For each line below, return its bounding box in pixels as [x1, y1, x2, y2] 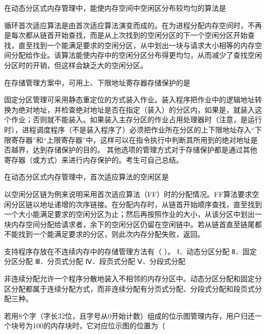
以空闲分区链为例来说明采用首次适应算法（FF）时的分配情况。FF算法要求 [4, 188, 252, 199]
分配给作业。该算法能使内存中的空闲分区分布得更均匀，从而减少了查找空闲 [11, 50, 262, 60]
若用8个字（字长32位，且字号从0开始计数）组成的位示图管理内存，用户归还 [4, 310, 255, 321]
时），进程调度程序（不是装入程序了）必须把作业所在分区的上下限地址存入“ [4, 124, 255, 135]
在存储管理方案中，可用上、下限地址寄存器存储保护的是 [4, 77, 190, 87]
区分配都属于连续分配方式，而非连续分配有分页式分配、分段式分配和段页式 [4, 283, 255, 294]
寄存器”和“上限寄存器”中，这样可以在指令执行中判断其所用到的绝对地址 [11, 134, 251, 145]
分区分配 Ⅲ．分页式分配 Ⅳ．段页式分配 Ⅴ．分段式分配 [4, 256, 186, 266]
